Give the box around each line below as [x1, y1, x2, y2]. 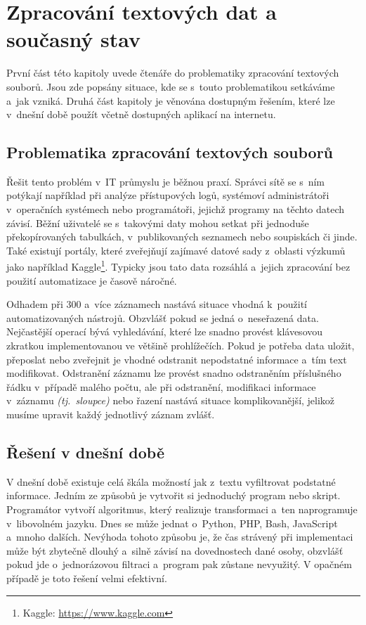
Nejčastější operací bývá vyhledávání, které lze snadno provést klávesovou [6, 324, 323, 339]
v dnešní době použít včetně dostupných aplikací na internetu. [6, 107, 276, 122]
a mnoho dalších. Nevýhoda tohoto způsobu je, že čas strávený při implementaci [6, 529, 353, 544]
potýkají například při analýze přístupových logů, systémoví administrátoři [6, 188, 329, 202]
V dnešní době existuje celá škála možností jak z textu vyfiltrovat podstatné [6, 474, 336, 489]
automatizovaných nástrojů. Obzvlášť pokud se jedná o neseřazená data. [6, 310, 319, 325]
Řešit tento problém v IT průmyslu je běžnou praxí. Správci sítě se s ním [6, 174, 325, 188]
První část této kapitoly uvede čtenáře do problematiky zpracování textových [6, 65, 339, 80]
